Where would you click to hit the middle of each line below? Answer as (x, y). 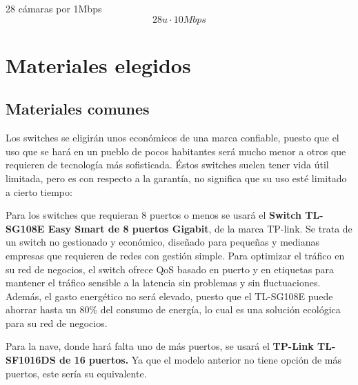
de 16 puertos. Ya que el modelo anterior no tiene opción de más (200, 360)
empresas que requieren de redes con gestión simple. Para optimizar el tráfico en (175, 255)
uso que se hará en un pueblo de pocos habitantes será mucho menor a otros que (176, 151)
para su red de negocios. (57, 323)
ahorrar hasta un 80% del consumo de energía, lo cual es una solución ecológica (173, 309)
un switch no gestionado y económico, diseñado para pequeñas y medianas (163, 242)
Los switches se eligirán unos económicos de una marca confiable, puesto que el (172, 138)
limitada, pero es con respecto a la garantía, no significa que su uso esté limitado (176, 178)
